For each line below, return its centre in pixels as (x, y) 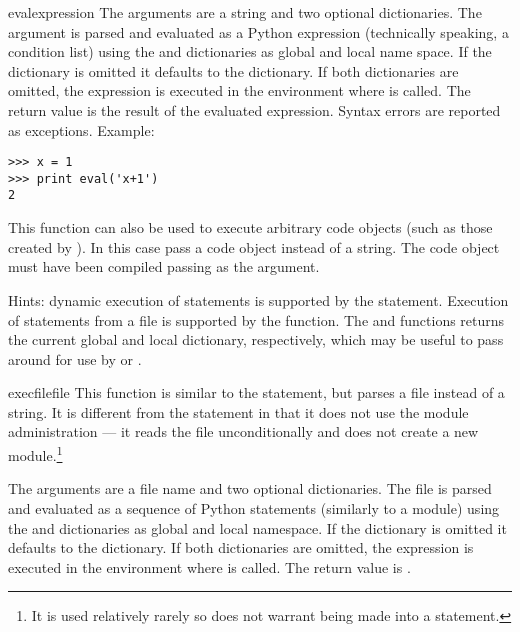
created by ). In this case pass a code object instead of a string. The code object (254, 246)
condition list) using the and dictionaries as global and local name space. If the (250, 51)
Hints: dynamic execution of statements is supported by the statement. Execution (258, 299)
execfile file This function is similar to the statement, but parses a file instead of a (256, 392)
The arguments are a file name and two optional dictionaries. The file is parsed (250, 488)
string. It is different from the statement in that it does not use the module (238, 411)
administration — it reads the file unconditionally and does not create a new (243, 431)
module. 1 (35, 453)
